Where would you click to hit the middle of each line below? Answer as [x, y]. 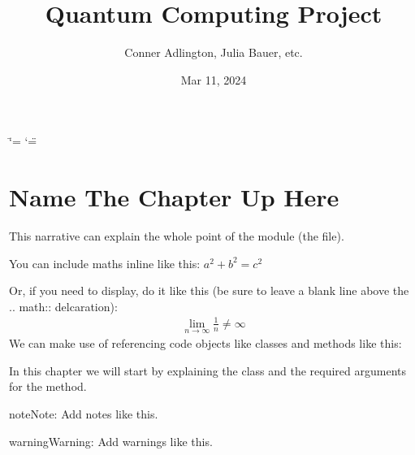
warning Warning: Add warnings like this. [111, 441]
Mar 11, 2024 [214, 79]
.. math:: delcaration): [63, 306]
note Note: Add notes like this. [84, 413]
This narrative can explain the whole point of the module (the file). [177, 236]
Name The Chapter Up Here [174, 197]
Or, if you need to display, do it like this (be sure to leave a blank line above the [209, 290]
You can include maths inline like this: [105, 263]
